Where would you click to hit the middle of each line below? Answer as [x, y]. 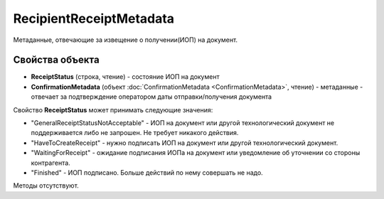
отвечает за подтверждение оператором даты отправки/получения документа [151, 97]
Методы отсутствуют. [46, 185]
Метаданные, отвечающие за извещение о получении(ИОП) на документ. [126, 40]
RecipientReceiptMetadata [94, 18]
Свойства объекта [56, 60]
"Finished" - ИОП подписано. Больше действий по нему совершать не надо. [147, 172]
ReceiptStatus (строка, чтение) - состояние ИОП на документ [125, 77]
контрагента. [50, 163]
